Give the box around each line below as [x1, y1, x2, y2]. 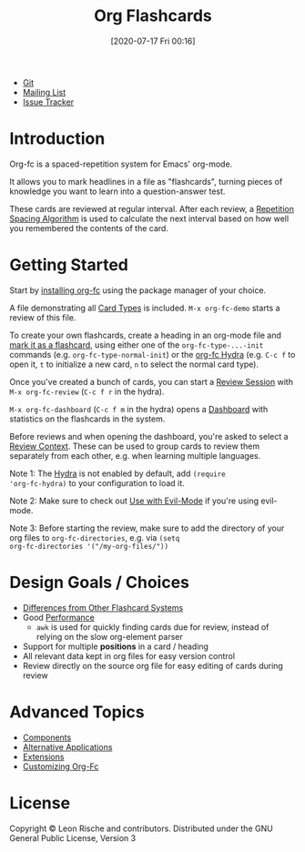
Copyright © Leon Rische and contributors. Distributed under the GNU [9, 823, 273, 834]
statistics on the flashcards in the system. [9, 413, 166, 424]
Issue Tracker [22, 96, 75, 107]
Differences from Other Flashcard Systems [22, 602, 184, 613]
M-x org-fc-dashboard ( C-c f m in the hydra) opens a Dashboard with [9, 403, 269, 414]
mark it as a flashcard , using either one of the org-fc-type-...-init [9, 339, 264, 350]
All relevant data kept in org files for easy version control [22, 650, 235, 661]
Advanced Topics [9, 702, 145, 722]
